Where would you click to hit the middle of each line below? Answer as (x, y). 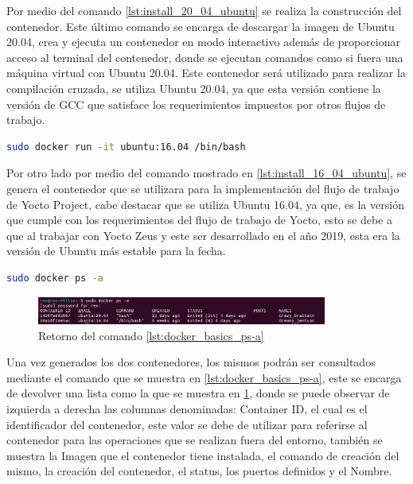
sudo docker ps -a (55, 278)
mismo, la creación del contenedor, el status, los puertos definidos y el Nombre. (199, 471)
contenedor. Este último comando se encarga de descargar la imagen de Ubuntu (201, 26)
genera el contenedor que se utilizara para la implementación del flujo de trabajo (203, 188)
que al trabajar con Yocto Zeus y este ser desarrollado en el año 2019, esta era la (203, 235)
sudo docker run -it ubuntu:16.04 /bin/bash (126, 147)
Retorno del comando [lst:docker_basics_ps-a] (151, 335)
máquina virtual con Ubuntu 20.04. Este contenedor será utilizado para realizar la (206, 73)
